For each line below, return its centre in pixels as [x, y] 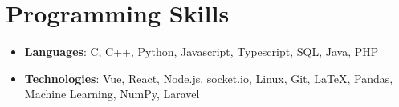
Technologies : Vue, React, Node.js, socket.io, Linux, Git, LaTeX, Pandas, [209, 78]
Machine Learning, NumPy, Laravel [112, 94]
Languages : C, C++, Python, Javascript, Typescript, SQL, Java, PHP [202, 52]
